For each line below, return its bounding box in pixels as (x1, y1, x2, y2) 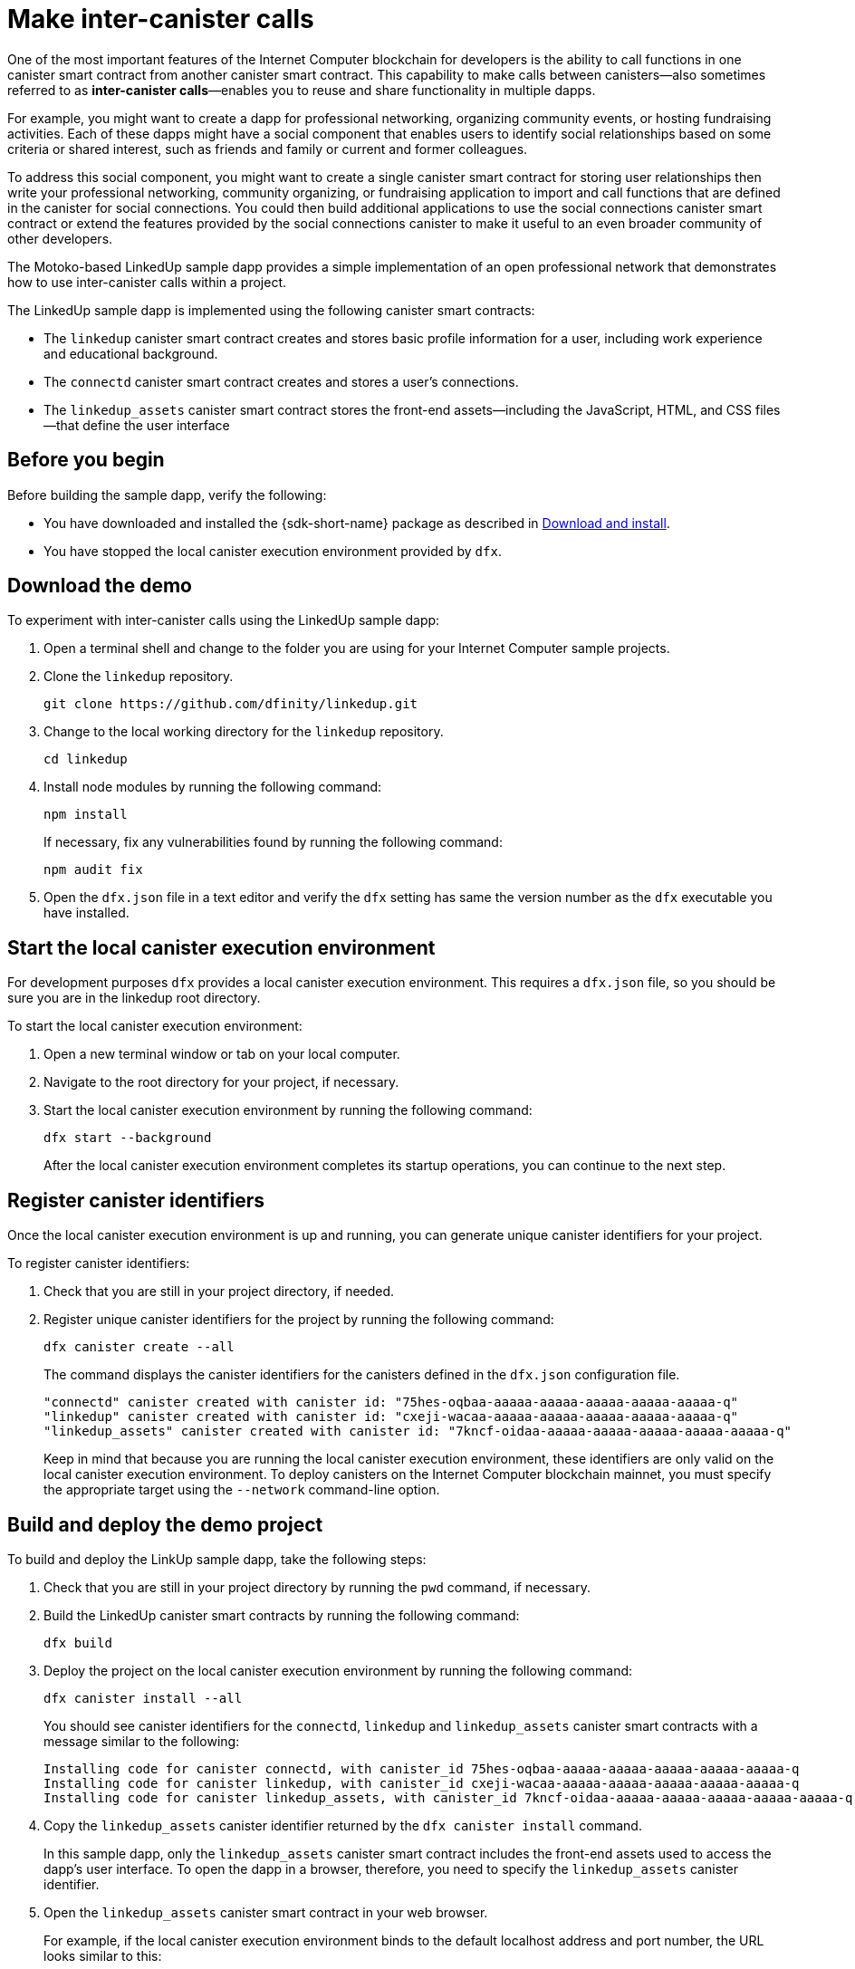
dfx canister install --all (43, 1690, 243, 1705)
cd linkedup (43, 752, 128, 767)
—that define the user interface (43, 417, 230, 433)
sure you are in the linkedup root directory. (7, 990, 261, 1006)
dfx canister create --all (43, 1340, 235, 1355)
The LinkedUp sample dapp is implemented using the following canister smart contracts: (7, 302, 535, 318)
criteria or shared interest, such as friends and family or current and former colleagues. (7, 140, 528, 157)
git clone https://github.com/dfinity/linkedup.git (43, 696, 418, 712)
